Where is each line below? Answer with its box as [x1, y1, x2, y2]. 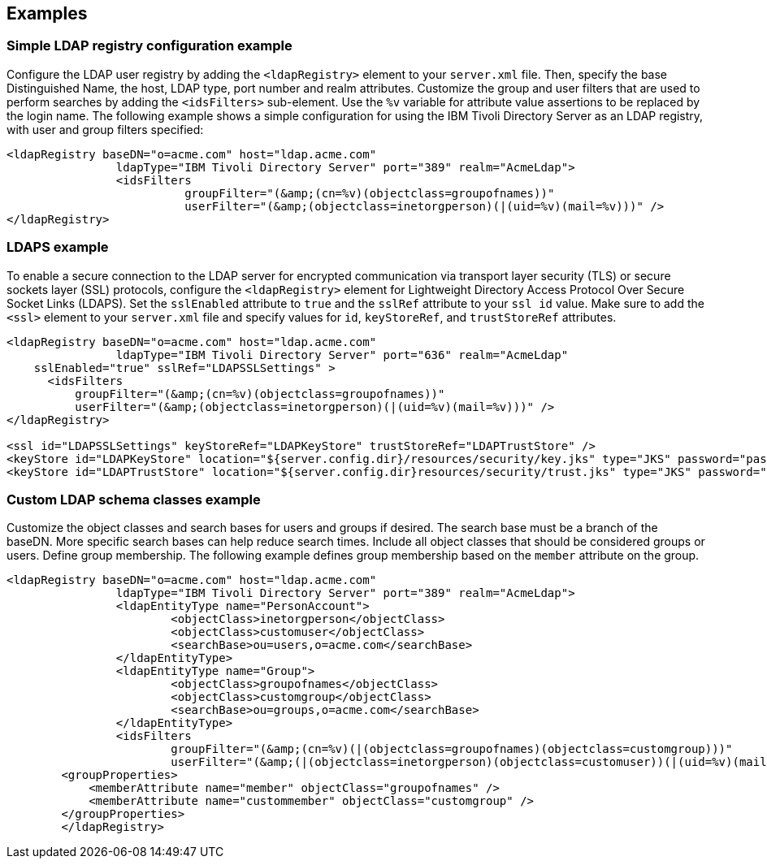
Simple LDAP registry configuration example [6, 37, 292, 54]
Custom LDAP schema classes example [6, 491, 261, 508]
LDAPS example [6, 239, 109, 256]
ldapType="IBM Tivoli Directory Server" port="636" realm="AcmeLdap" [115, 348, 569, 361]
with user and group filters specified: [6, 122, 204, 136]
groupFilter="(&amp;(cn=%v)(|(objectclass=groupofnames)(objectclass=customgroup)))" [171, 742, 733, 756]
